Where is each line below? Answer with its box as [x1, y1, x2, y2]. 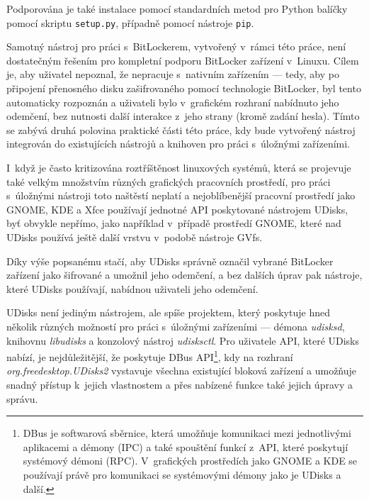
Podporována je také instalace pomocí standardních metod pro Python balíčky [6, 1, 348, 16]
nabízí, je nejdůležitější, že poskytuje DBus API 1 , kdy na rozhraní [6, 348, 293, 364]
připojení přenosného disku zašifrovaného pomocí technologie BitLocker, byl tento [6, 81, 361, 96]
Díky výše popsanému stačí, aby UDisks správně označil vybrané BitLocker [6, 253, 334, 268]
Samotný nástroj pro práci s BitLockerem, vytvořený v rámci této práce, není [6, 39, 346, 54]
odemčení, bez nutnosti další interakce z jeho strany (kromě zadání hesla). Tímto [6, 109, 360, 123]
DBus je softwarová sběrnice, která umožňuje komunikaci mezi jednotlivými [23, 426, 351, 440]
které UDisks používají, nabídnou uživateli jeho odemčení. [6, 281, 259, 296]
